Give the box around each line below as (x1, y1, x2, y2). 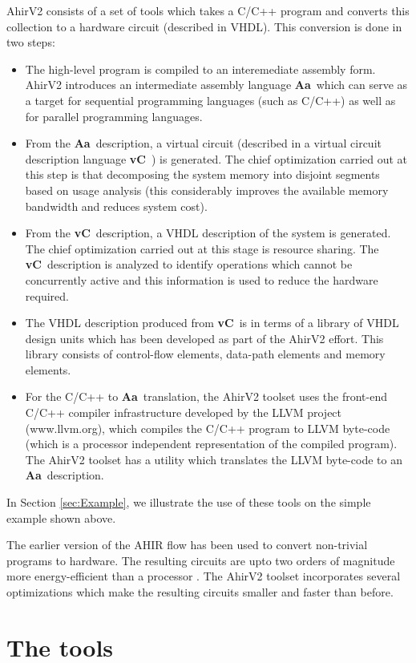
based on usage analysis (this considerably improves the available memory (25, 181, 389, 198)
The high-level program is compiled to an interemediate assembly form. (25, 60, 376, 77)
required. (25, 287, 69, 304)
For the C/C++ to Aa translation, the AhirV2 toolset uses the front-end (25, 388, 387, 405)
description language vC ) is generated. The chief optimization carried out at (25, 150, 408, 167)
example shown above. (6, 509, 116, 526)
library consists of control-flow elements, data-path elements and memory (25, 346, 386, 362)
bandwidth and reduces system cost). (25, 197, 208, 214)
